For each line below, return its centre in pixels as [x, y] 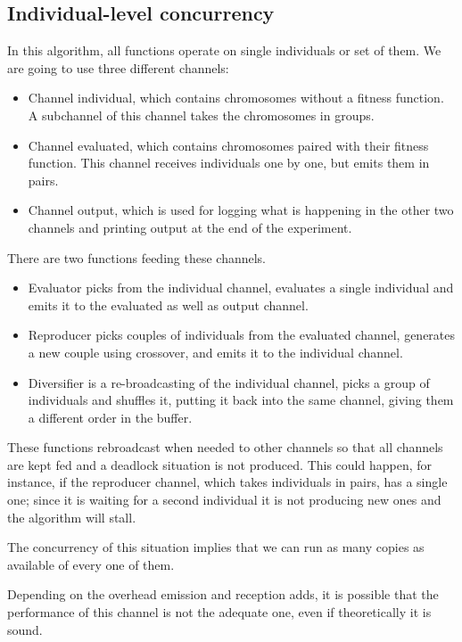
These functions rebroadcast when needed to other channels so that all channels [225, 447]
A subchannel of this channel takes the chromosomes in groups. [201, 115]
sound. [25, 629]
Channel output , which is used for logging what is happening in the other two [241, 210]
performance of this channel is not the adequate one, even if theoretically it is [219, 612]
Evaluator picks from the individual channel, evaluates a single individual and [241, 288]
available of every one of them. [91, 564]
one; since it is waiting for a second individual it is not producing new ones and [224, 500]
